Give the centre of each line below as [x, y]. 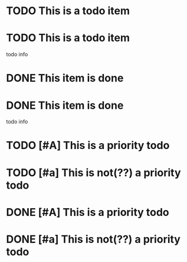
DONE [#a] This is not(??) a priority [93, 239]
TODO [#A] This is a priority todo [88, 145]
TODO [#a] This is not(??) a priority [93, 172]
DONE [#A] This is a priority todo [88, 212]
